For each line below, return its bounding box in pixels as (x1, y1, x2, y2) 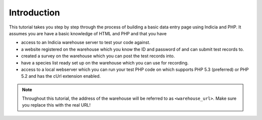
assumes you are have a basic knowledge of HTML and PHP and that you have (9, 30, 167, 36)
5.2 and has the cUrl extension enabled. (21, 73, 101, 79)
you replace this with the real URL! (22, 102, 91, 108)
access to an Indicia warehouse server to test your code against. (21, 40, 150, 45)
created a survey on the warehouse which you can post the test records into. (21, 53, 175, 59)
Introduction (9, 7, 60, 18)
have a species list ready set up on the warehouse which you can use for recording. (21, 60, 189, 66)
